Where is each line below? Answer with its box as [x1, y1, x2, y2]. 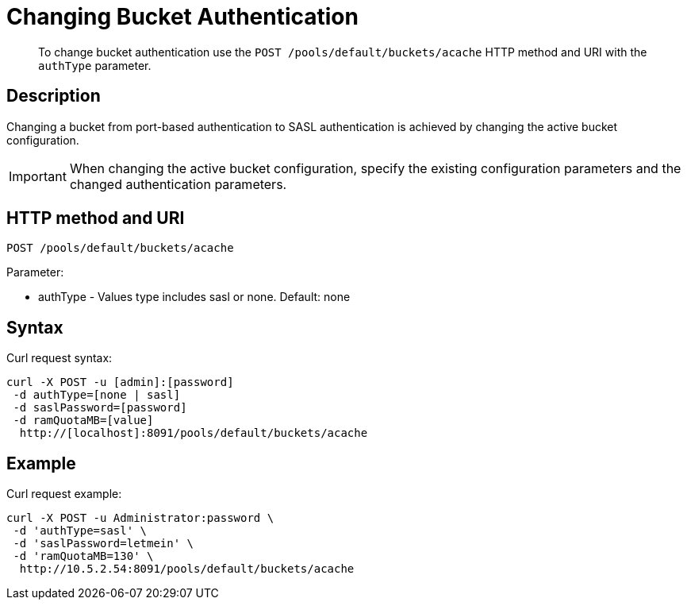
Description [6, 86, 101, 106]
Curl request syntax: [6, 351, 113, 365]
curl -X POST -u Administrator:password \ [6, 511, 274, 525]
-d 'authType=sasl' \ [13, 524, 148, 538]
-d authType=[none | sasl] [13, 388, 181, 402]
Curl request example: [6, 487, 122, 501]
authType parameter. [38, 58, 152, 72]
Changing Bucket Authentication [6, 3, 359, 30]
